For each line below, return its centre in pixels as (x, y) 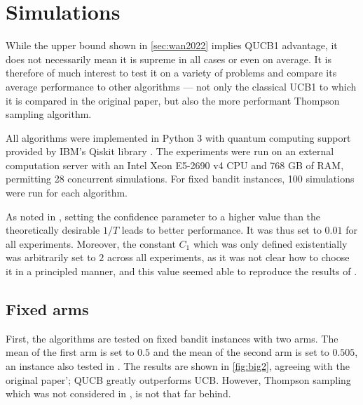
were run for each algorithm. (67, 193)
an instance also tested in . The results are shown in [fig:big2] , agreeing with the (178, 366)
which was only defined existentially (270, 243)
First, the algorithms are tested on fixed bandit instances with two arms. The (172, 338)
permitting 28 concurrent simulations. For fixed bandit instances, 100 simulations (180, 179)
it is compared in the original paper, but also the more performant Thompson (173, 100)
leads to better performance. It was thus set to (221, 230)
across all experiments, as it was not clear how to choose (228, 257)
